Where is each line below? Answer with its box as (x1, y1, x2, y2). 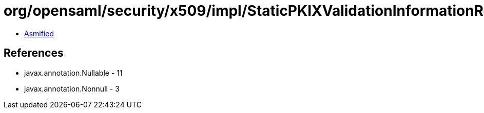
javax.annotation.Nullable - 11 (24, 68, 123, 77)
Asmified (24, 29, 54, 38)
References (4, 47, 64, 60)
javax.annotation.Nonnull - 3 (24, 84, 120, 93)
